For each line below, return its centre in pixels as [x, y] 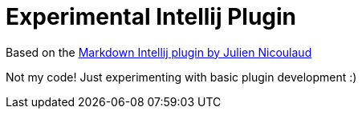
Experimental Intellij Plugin [151, 17]
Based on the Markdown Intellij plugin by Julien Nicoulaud [159, 52]
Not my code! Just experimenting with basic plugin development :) [181, 77]
